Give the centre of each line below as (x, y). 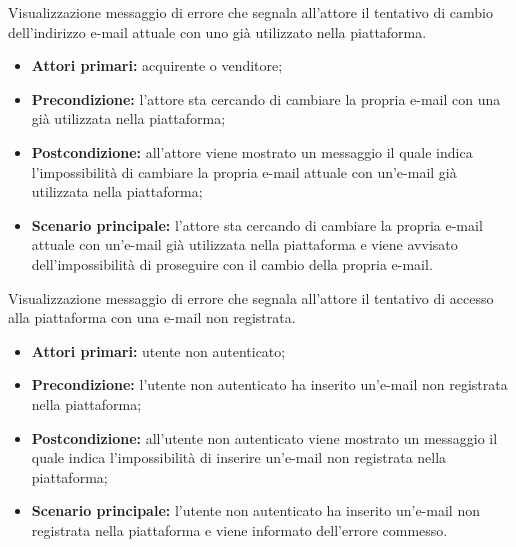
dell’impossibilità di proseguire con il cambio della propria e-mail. (232, 263)
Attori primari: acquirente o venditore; (157, 65)
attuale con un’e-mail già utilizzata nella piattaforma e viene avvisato (244, 244)
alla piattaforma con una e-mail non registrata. (152, 317)
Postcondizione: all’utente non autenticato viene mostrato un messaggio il (264, 437)
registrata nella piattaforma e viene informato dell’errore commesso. (239, 529)
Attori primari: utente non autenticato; (158, 350)
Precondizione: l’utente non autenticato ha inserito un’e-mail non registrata (269, 384)
